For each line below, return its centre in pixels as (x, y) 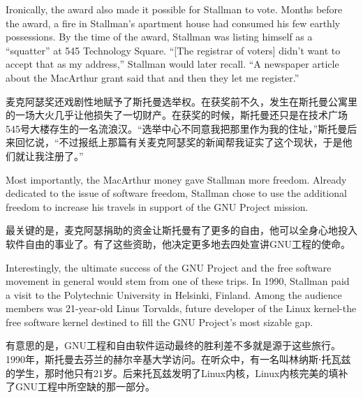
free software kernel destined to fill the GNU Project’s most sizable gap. (160, 322)
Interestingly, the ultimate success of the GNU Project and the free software (169, 267)
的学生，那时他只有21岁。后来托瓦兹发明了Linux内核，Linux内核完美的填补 (177, 373)
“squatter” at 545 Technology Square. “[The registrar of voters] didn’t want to (173, 50)
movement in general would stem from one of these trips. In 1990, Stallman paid (178, 281)
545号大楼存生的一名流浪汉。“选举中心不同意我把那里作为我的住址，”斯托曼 (177, 128)
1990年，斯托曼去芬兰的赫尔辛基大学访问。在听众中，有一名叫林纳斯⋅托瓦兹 (178, 359)
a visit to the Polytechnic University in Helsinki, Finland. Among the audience (174, 294)
